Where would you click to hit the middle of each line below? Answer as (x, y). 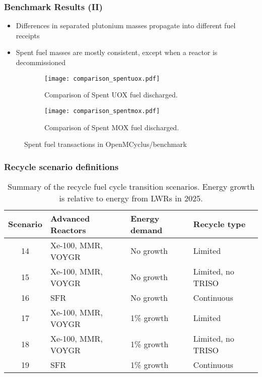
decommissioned (41, 62)
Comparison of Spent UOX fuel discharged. (111, 95)
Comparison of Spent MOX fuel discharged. (112, 127)
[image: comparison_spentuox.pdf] (102, 78)
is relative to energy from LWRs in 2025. (131, 198)
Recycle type (219, 224)
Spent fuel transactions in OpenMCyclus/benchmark (106, 144)
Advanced (70, 218)
